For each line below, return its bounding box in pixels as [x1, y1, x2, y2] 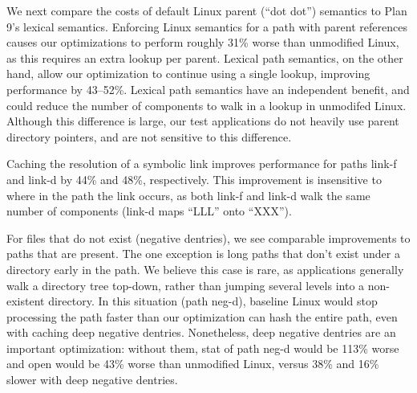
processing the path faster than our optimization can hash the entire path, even [6, 308, 398, 325]
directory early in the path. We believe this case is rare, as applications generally [6, 260, 404, 277]
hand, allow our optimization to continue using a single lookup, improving [6, 65, 370, 82]
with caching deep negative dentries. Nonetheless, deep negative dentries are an [6, 324, 396, 341]
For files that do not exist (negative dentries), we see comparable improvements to [6, 229, 411, 246]
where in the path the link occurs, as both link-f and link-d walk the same [6, 186, 370, 203]
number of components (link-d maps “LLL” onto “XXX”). [6, 203, 292, 219]
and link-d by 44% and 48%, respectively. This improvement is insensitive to [6, 170, 382, 187]
